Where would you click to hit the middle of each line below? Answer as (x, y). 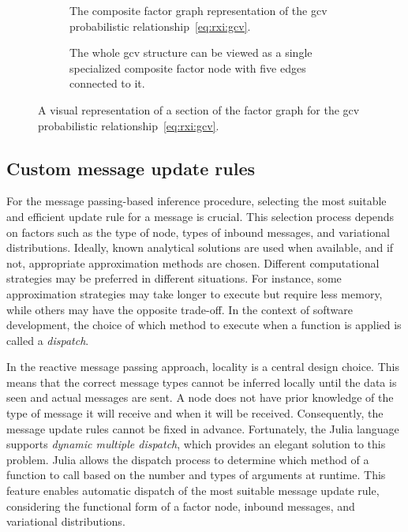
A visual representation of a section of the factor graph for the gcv (199, 109)
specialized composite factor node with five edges (188, 67)
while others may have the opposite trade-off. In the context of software (180, 309)
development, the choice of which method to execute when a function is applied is (204, 325)
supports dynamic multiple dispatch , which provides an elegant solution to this (196, 444)
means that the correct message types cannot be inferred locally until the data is (202, 382)
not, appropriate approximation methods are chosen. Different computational (193, 262)
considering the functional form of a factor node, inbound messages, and (181, 506)
